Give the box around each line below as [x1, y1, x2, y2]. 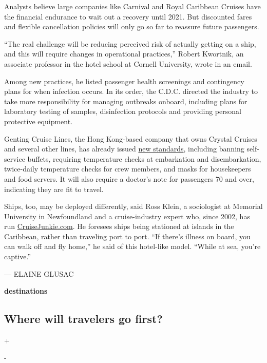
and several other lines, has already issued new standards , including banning [4, 143, 244, 154]
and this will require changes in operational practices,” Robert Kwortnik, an [4, 48, 244, 59]
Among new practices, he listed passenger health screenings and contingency [4, 75, 244, 86]
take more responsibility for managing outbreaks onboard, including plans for [4, 95, 247, 106]
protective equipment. [4, 116, 73, 126]
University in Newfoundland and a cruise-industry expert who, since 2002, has [4, 211, 250, 221]
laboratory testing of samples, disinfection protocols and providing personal [4, 106, 241, 117]
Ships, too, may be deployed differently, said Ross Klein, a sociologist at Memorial [4, 201, 263, 212]
